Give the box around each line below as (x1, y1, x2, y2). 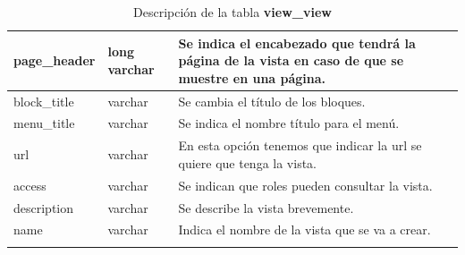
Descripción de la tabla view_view (133, 3, 332, 21)
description (13, 198, 74, 217)
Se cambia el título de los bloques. (178, 91, 366, 110)
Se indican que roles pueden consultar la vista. (178, 175, 433, 194)
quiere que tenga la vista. (178, 153, 317, 172)
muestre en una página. (178, 68, 326, 87)
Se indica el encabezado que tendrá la (178, 33, 416, 52)
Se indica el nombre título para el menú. (178, 114, 400, 132)
